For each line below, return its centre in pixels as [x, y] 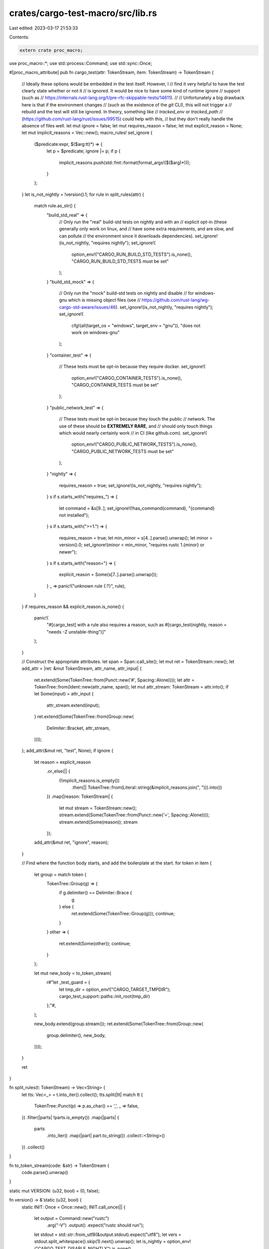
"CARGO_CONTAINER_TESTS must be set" [115, 385]
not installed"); [74, 515]
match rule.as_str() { [55, 206]
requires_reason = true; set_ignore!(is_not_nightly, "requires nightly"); [131, 485]
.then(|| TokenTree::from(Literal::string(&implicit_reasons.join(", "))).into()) [147, 787]
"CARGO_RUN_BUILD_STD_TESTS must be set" [120, 261]
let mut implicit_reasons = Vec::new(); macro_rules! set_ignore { [87, 133]
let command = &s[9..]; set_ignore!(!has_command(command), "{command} [137, 508]
